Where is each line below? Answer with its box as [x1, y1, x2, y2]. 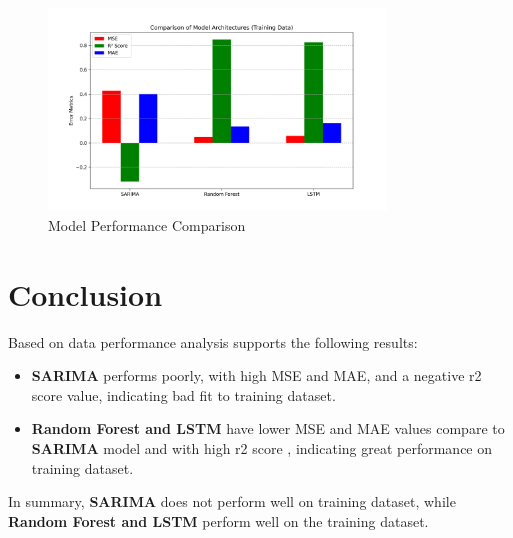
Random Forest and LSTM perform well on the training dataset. [8, 510, 429, 531]
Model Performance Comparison [48, 214, 246, 235]
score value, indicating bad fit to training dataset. [31, 384, 336, 405]
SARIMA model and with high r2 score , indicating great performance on [31, 438, 493, 459]
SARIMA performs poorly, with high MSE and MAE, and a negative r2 [31, 365, 482, 386]
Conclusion [8, 273, 163, 314]
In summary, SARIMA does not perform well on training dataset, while [8, 491, 456, 512]
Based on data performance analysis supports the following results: [8, 331, 418, 352]
